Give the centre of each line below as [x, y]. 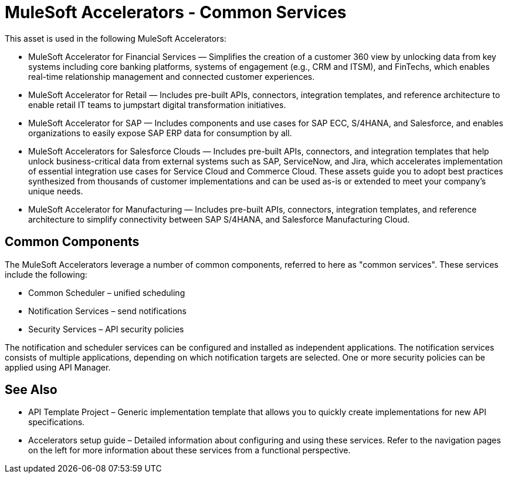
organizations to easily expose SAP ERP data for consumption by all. [160, 133]
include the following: [46, 274]
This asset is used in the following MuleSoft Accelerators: [116, 38]
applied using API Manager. [58, 367]
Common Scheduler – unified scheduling [107, 292]
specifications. [57, 422]
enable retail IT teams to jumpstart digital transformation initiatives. [157, 105]
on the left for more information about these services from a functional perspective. [189, 450]
